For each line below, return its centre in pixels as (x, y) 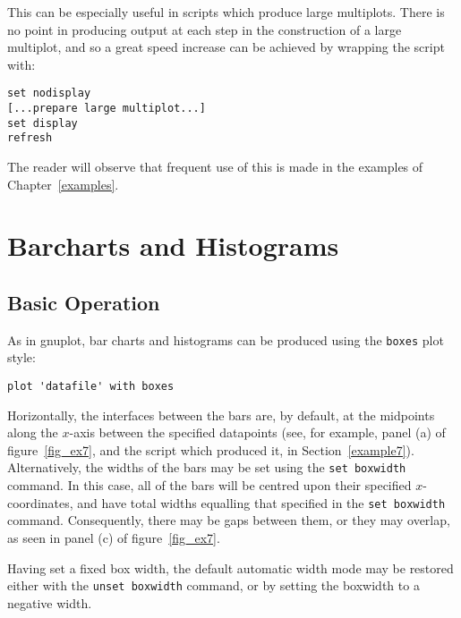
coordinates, (40, 502)
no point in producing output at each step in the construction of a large (205, 29)
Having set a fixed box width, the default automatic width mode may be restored (230, 567)
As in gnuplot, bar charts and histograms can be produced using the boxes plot (226, 339)
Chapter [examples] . (63, 184)
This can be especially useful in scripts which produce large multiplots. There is (226, 12)
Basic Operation (84, 302)
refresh (30, 138)
